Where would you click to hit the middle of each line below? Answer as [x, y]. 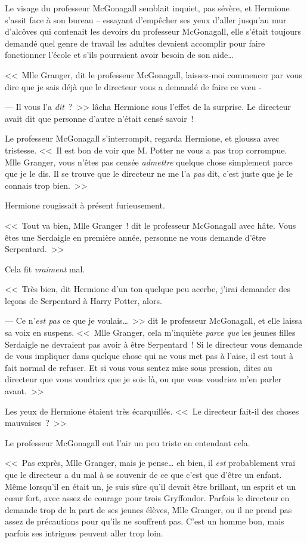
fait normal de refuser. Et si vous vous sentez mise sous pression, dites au [139, 367]
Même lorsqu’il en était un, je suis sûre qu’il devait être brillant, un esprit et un [151, 486]
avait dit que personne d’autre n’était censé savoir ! [99, 118]
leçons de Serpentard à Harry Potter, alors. [83, 300]
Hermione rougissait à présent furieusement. [85, 205]
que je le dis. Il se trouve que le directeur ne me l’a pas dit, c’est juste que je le [149, 174]
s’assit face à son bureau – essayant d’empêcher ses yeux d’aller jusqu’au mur [146, 19]
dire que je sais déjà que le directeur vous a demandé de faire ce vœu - [133, 86]
